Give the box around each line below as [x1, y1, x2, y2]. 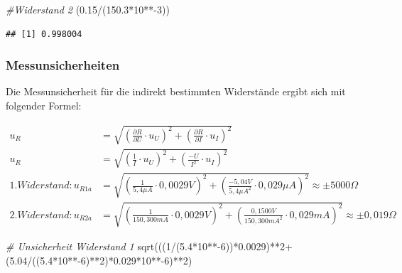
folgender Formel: [6, 98, 82, 112]
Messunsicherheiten [6, 56, 120, 74]
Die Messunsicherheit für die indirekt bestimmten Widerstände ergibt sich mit [6, 84, 346, 99]
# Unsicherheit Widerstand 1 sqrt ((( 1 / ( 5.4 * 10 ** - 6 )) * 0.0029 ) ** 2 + [6, 238, 293, 253]
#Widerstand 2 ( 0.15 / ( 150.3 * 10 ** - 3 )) [6, 2, 170, 16]
